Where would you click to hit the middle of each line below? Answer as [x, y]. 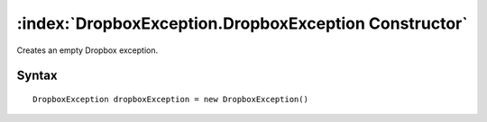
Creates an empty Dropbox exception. [87, 50]
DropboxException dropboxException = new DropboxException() [170, 99]
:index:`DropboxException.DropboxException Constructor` [242, 23]
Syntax [37, 76]
